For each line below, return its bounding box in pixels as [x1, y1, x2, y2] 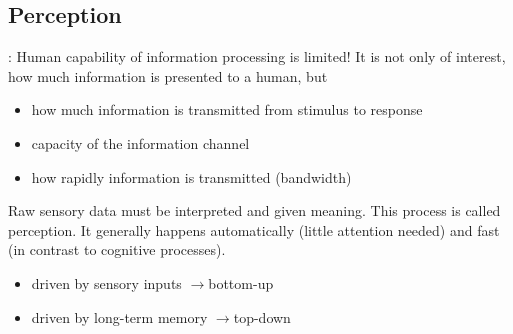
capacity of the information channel [31, 132, 250, 153]
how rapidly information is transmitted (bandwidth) [31, 166, 352, 187]
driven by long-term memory [31, 306, 208, 327]
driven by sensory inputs [31, 272, 182, 293]
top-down [233, 306, 291, 327]
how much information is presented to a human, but [8, 65, 328, 86]
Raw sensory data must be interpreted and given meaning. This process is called [8, 200, 501, 221]
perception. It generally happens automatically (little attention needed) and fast [8, 219, 500, 240]
